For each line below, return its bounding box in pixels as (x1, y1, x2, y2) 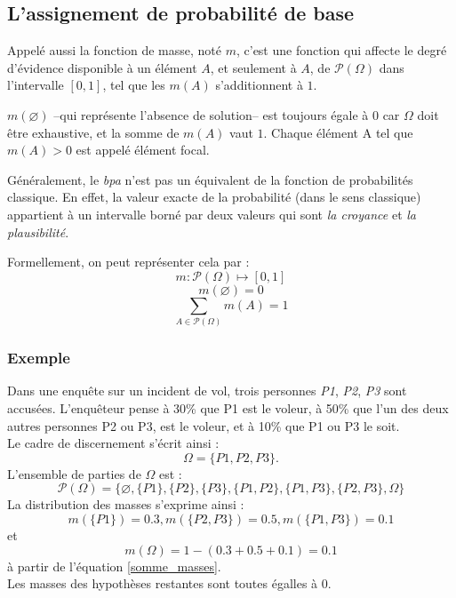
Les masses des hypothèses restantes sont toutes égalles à (7, 574, 318, 593)
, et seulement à (210, 58, 297, 76)
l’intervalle (7, 76, 64, 94)
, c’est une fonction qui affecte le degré (236, 41, 447, 60)
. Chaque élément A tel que (263, 123, 413, 141)
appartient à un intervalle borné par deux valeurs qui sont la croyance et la (7, 204, 416, 223)
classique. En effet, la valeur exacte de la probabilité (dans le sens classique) (7, 187, 421, 206)
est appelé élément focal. (76, 140, 210, 159)
